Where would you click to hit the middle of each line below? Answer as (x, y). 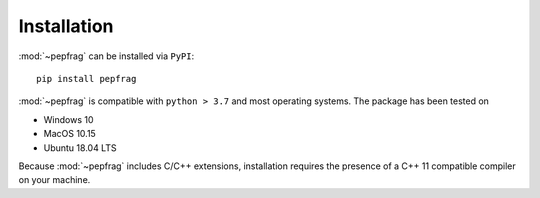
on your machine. (54, 180)
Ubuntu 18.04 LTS (80, 147)
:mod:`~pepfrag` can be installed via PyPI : (106, 56)
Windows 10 (68, 119)
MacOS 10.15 (70, 134)
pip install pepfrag (86, 78)
